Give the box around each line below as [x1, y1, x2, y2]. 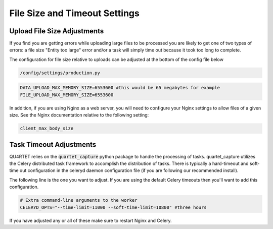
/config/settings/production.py [20, 70, 101, 76]
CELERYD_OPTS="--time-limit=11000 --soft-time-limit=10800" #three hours [20, 204, 207, 210]
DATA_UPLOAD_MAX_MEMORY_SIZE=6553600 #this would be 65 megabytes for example [20, 85, 220, 91]
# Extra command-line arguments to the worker [20, 197, 138, 203]
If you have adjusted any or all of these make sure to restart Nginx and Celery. [9, 217, 172, 223]
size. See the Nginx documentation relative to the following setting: [9, 112, 149, 118]
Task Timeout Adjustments [9, 140, 97, 149]
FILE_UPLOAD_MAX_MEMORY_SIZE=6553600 [20, 92, 114, 98]
